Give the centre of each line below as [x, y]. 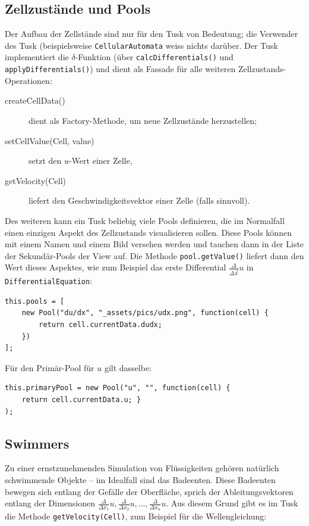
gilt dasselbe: [128, 367]
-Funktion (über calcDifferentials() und [154, 57]
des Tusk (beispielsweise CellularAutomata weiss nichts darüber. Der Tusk [141, 45]
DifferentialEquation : [49, 281]
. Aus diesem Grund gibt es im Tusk [232, 503]
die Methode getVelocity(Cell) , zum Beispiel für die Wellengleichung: [136, 516]
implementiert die [37, 57]
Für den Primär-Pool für [50, 367]
